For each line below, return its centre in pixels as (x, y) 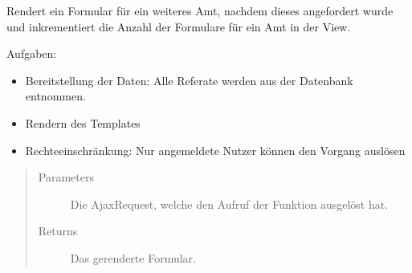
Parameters (66, 177)
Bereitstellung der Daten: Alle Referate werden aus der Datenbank (189, 80)
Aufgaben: (32, 53)
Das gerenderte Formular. (133, 257)
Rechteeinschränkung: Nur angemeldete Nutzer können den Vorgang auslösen (215, 150)
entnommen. (55, 96)
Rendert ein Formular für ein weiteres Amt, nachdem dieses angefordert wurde (200, 10)
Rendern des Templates (83, 122)
